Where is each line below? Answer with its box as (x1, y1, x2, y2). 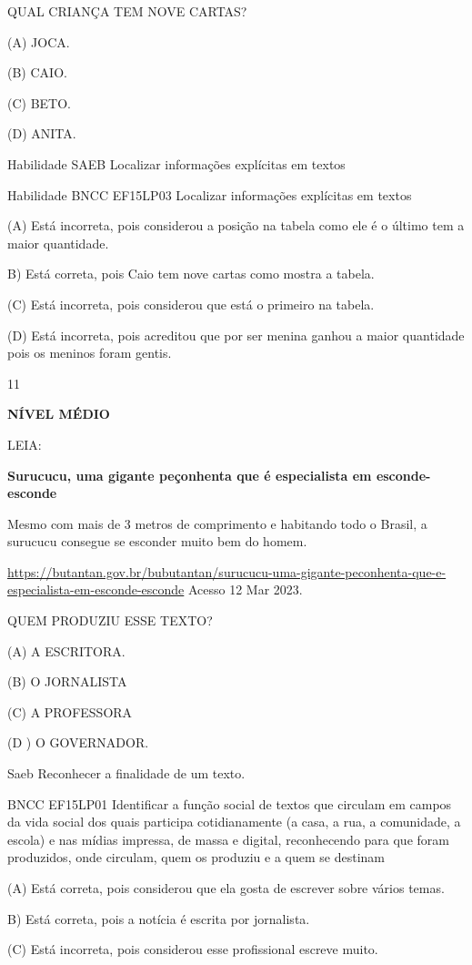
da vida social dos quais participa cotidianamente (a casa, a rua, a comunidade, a (7, 812, 461, 831)
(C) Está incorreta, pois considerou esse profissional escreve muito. (7, 940, 378, 959)
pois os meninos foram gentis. (7, 343, 172, 362)
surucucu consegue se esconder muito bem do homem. (7, 532, 307, 551)
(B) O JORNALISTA (7, 672, 127, 691)
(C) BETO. (7, 93, 71, 112)
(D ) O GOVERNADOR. (7, 733, 149, 752)
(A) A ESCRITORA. (7, 641, 126, 660)
